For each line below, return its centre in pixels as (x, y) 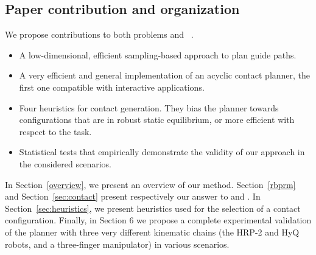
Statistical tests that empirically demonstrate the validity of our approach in (162, 152)
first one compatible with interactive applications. (112, 87)
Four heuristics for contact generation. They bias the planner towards (149, 107)
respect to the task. (55, 131)
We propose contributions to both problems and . (99, 34)
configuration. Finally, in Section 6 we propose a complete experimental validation (158, 220)
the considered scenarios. (65, 163)
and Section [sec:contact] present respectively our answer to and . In (133, 196)
